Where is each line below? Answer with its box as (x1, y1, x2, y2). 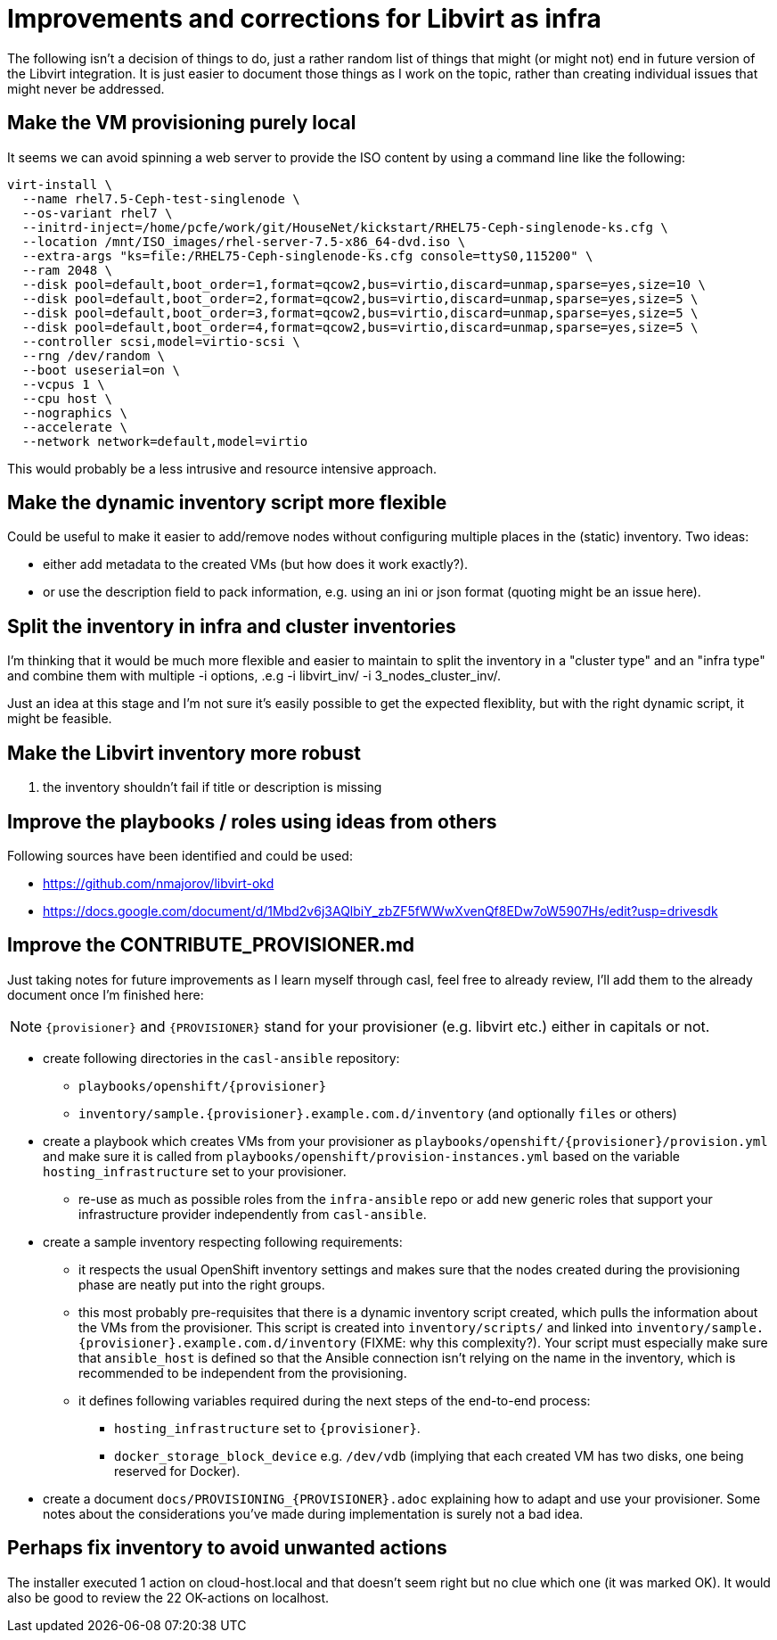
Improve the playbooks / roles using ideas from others (7, 810, 497, 833)
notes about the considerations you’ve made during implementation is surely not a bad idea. (43, 1505, 584, 1521)
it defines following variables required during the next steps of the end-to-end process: (78, 1392, 591, 1408)
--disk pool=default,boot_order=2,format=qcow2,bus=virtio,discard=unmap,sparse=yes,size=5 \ (21, 291, 699, 306)
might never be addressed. (7, 80, 165, 96)
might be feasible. (7, 711, 112, 727)
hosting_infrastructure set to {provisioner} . (114, 1420, 421, 1436)
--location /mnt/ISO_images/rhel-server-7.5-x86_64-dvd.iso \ (21, 234, 466, 249)
